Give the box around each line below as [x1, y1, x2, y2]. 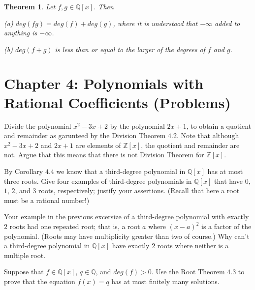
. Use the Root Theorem [151, 266, 225, 277]
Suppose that [4, 266, 44, 277]
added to [215, 18, 240, 28]
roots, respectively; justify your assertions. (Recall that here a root [38, 185, 240, 196]
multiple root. [4, 250, 46, 260]
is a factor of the [201, 221, 252, 232]
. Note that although [176, 130, 239, 141]
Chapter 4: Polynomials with [4, 73, 204, 93]
